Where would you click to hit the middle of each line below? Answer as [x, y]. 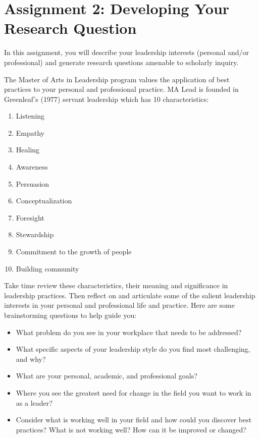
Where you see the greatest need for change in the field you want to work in [134, 392]
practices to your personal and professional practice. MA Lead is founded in [121, 89]
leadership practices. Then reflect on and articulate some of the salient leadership [130, 295]
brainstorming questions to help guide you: [70, 315]
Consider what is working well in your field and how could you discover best [134, 420]
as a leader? [34, 402]
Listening [30, 116]
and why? [31, 359]
